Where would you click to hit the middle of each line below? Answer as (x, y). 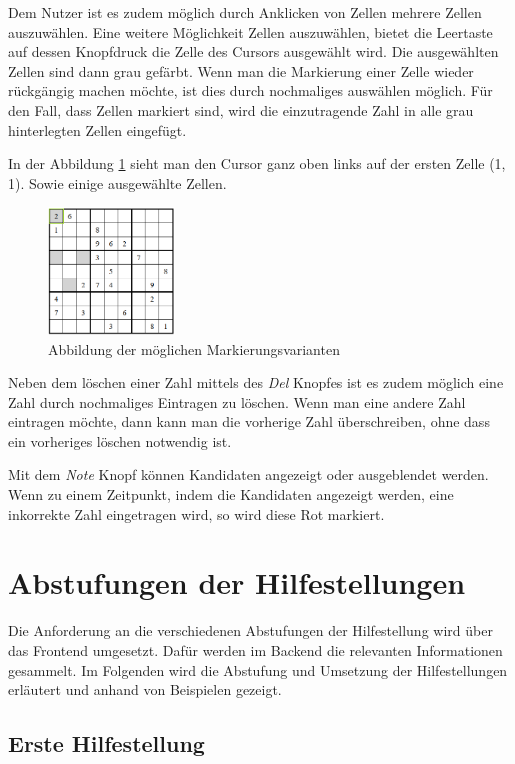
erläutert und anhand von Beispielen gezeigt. (145, 689)
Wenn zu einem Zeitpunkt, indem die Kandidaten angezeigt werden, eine (231, 494)
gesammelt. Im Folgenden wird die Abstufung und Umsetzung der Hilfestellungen (258, 669)
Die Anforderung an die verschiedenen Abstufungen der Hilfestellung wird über (250, 630)
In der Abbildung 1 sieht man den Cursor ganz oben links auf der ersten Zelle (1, (257, 163)
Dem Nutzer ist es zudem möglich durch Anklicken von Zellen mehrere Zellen (245, 12)
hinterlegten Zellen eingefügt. (97, 129)
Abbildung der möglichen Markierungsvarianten (194, 348)
